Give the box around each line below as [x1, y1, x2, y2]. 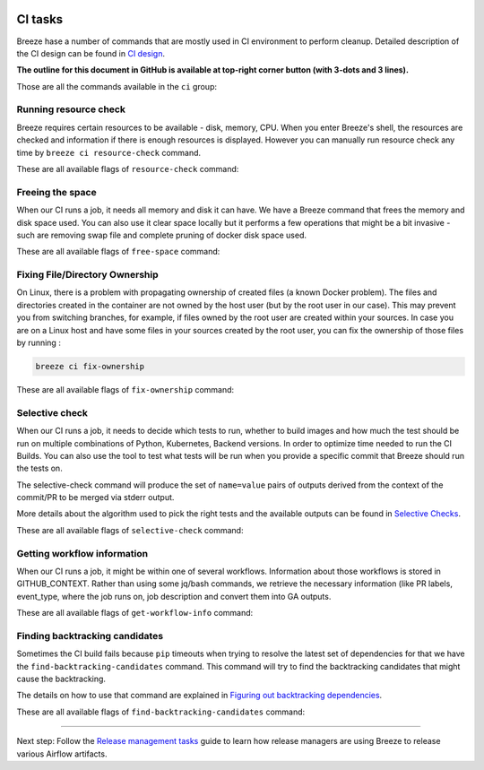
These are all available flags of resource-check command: [16, 164, 239, 174]
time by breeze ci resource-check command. [16, 147, 202, 158]
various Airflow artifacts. [16, 748, 108, 759]
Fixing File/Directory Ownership [16, 269, 159, 281]
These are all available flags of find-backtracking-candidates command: [16, 706, 306, 717]
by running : [16, 337, 62, 349]
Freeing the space [16, 186, 98, 198]
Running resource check [16, 103, 125, 116]
